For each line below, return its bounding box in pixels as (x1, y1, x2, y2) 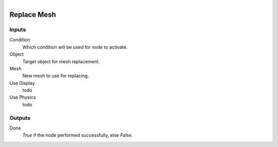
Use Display (9, 80, 36, 86)
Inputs (9, 26, 26, 33)
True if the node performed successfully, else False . (22, 132, 133, 138)
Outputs (9, 114, 31, 121)
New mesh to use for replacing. (22, 72, 90, 79)
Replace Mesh (9, 10, 56, 19)
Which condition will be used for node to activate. (22, 44, 128, 50)
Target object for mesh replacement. (22, 58, 100, 64)
